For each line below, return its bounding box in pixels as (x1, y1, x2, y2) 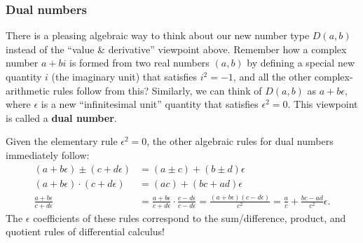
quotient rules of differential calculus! (6, 224, 165, 239)
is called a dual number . (6, 110, 117, 125)
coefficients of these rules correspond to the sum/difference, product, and (33, 210, 346, 225)
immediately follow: (6, 147, 90, 162)
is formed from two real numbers (69, 55, 210, 70)
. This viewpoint (287, 97, 358, 111)
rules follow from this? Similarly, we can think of (53, 83, 262, 97)
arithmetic (6, 83, 50, 97)
